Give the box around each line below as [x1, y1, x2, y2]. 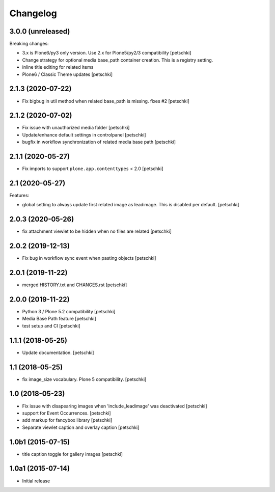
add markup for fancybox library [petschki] [22, 417, 113, 423]
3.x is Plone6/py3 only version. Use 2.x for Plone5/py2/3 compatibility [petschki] [22, 50, 191, 56]
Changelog [9, 8, 57, 19]
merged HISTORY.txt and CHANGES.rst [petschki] [22, 282, 127, 288]
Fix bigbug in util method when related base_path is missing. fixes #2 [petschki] [22, 98, 189, 104]
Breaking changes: [9, 41, 49, 47]
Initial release [22, 478, 50, 484]
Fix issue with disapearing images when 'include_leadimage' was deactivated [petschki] [22, 403, 207, 409]
